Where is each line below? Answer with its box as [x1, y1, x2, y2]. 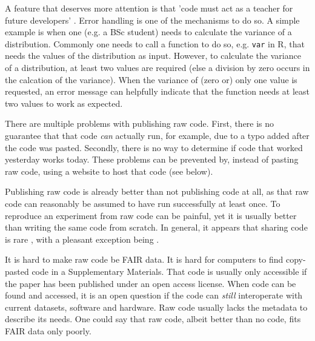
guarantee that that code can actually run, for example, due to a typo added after [5, 129, 310, 141]
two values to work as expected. [5, 96, 123, 109]
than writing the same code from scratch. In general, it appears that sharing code [5, 221, 308, 234]
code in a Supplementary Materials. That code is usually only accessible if [31, 265, 307, 277]
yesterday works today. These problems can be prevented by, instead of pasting [5, 153, 299, 166]
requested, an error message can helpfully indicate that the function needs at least [5, 85, 310, 98]
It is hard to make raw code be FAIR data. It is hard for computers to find [5, 253, 283, 266]
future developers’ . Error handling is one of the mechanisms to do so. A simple [5, 13, 300, 26]
